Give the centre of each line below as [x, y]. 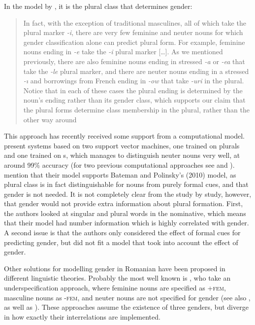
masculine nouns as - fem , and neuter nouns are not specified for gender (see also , [127, 297]
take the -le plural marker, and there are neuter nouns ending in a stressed [136, 71]
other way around [50, 119]
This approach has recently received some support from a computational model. [124, 136]
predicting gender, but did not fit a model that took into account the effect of [121, 242]
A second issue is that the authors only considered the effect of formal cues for [122, 233]
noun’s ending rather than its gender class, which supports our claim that [134, 100]
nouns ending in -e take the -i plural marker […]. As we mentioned [123, 52]
